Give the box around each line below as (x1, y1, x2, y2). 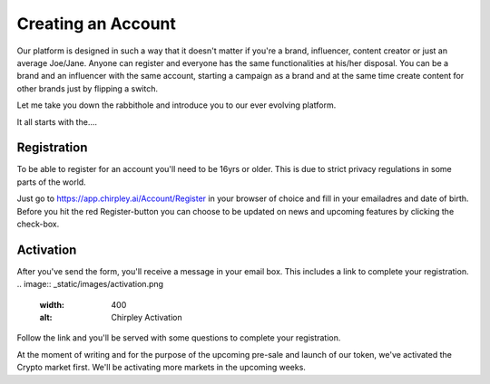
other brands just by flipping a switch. (16, 82, 159, 94)
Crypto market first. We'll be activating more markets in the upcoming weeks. (16, 362, 306, 373)
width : (39, 299, 65, 310)
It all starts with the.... (16, 116, 98, 127)
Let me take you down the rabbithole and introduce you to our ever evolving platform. (16, 100, 337, 110)
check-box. (16, 218, 60, 229)
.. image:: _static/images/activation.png (16, 279, 163, 290)
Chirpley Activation (111, 312, 182, 323)
